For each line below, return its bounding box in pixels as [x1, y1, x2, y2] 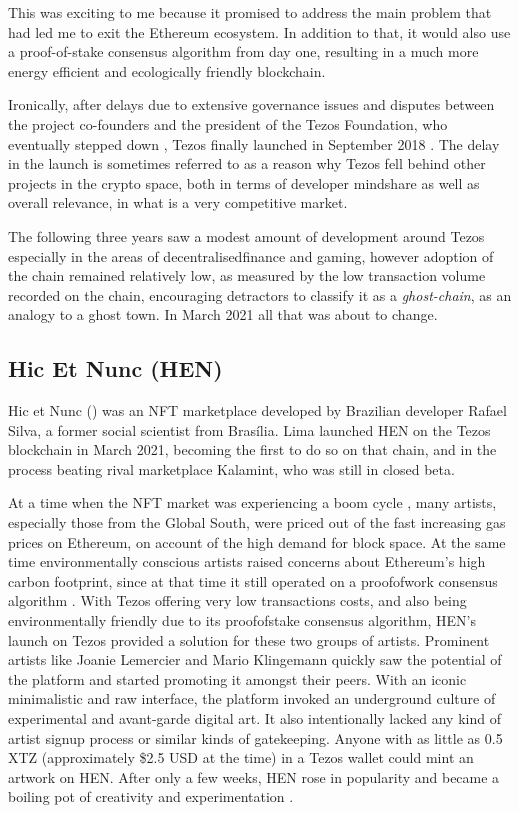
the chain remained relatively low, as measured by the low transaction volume [8, 265, 486, 286]
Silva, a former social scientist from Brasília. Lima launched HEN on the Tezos [8, 419, 491, 440]
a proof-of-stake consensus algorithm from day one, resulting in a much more [8, 41, 479, 62]
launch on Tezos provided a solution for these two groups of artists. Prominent [8, 629, 490, 650]
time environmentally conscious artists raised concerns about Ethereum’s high [8, 551, 486, 572]
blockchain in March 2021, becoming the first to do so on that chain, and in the [8, 439, 497, 460]
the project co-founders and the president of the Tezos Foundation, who [8, 113, 448, 134]
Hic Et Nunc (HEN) [8, 353, 223, 384]
